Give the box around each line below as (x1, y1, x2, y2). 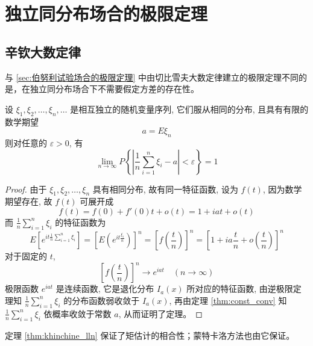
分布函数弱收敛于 (72, 294, 140, 306)
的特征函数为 (55, 215, 106, 228)
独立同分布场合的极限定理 (5, 1, 208, 26)
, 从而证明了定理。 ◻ (118, 307, 203, 320)
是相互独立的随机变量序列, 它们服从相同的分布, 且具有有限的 (70, 102, 309, 115)
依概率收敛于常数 (43, 307, 112, 320)
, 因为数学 (262, 182, 302, 195)
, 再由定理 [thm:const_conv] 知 (169, 294, 287, 306)
